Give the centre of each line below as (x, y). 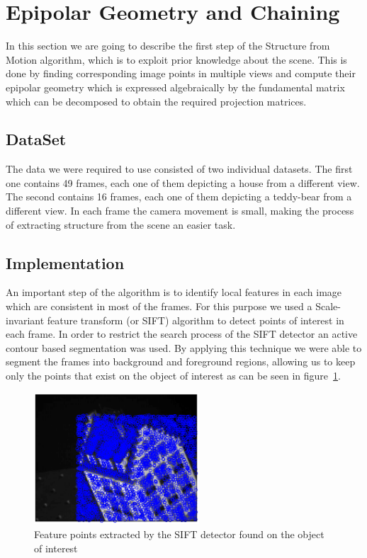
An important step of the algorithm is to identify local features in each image (174, 292)
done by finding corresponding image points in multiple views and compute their (181, 73)
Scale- (328, 306)
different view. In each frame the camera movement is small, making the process (180, 211)
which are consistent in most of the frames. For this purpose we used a (159, 306)
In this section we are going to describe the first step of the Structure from (168, 46)
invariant (25, 320)
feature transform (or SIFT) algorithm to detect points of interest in (196, 320)
